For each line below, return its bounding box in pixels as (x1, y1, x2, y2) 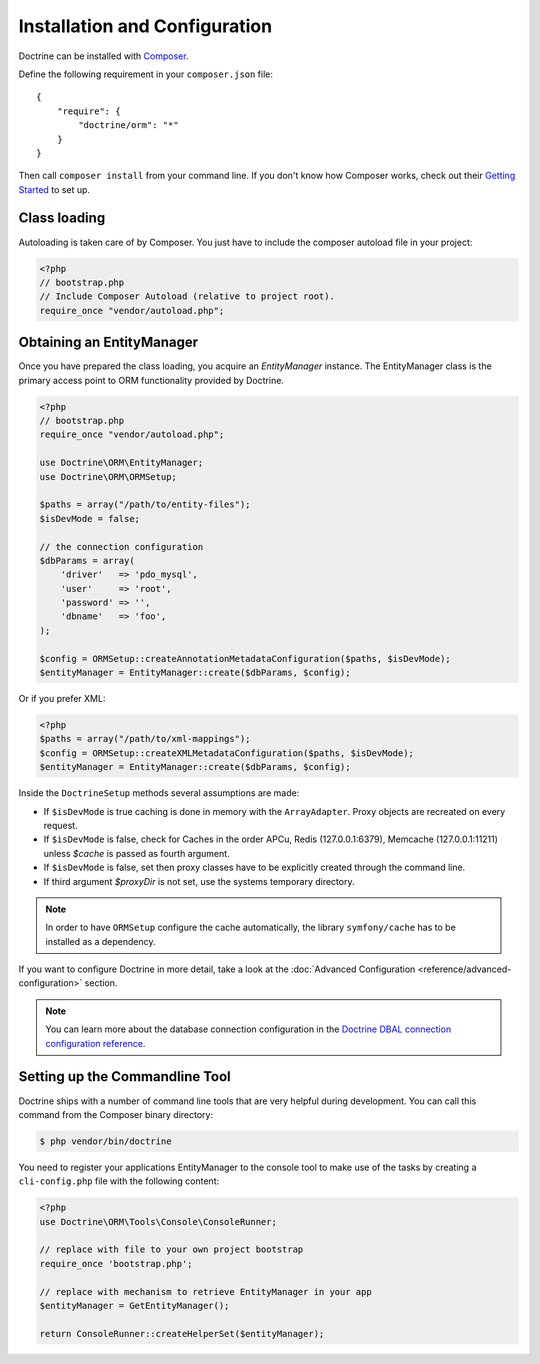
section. (84, 977, 118, 989)
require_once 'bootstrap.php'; (39, 1258, 194, 1269)
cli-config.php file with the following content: (18, 1175, 220, 1187)
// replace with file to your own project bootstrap (39, 1244, 304, 1255)
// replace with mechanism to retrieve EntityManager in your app (39, 1286, 372, 1297)
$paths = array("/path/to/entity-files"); (39, 499, 251, 510)
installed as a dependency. (45, 935, 156, 947)
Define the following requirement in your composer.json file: (18, 68, 274, 80)
